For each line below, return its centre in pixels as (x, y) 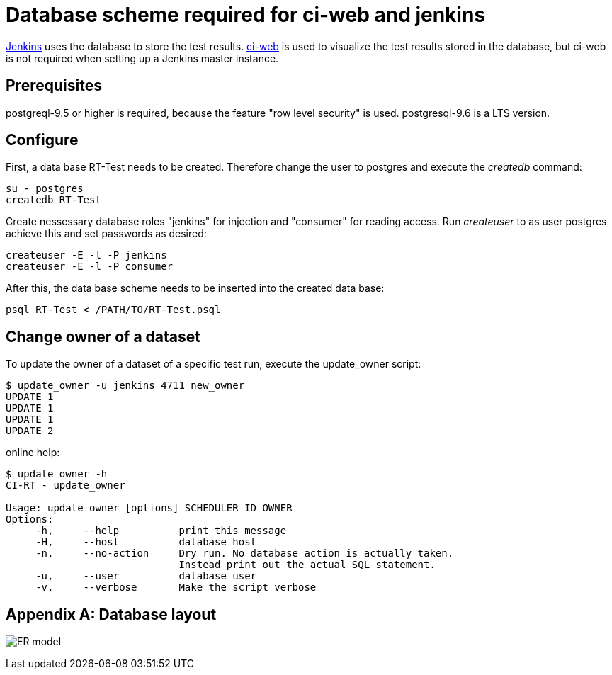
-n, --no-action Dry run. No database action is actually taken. (245, 554)
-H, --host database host (146, 542)
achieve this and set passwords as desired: (106, 234)
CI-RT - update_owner (66, 486)
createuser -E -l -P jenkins (86, 255)
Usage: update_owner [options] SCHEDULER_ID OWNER (149, 508)
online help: (33, 453)
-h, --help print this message (161, 531)
